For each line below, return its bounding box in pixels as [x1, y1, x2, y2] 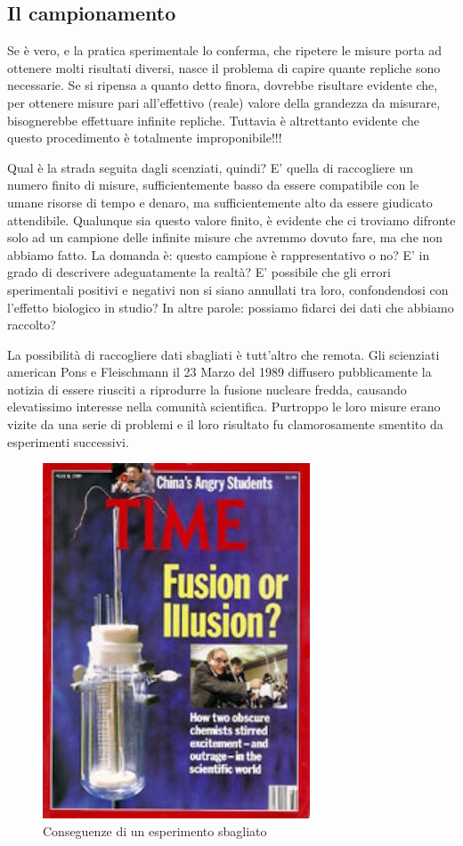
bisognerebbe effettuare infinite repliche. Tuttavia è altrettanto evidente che [7, 110, 420, 129]
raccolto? [7, 315, 56, 334]
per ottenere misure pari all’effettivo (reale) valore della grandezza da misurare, [7, 93, 441, 111]
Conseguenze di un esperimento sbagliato [43, 821, 267, 840]
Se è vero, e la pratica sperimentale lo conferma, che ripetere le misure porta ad [7, 41, 443, 60]
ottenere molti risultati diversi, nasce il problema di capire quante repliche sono [7, 58, 441, 77]
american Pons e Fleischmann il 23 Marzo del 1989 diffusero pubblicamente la [7, 362, 432, 381]
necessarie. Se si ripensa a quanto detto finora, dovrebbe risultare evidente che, [7, 76, 438, 94]
